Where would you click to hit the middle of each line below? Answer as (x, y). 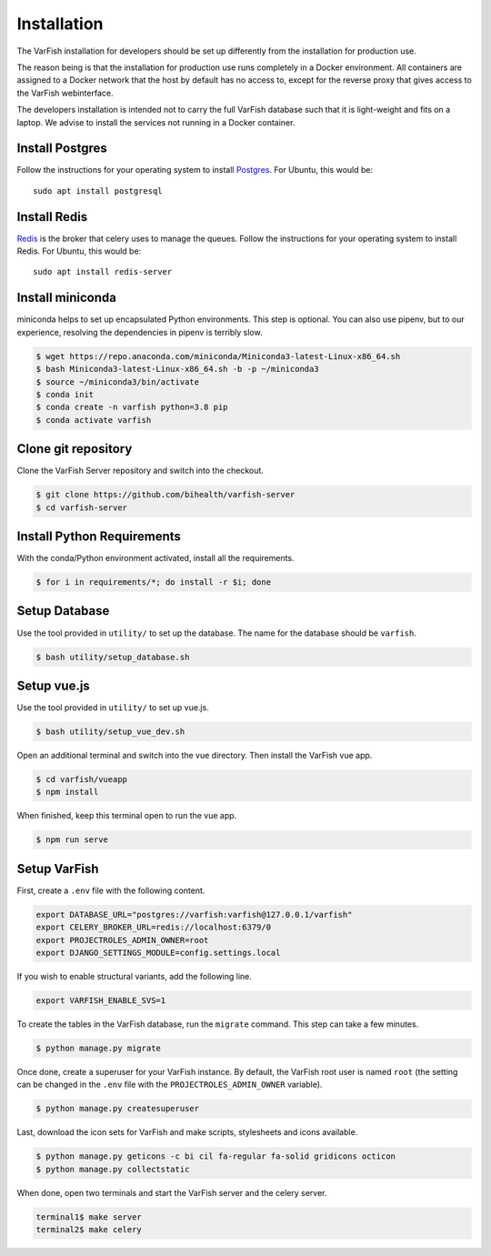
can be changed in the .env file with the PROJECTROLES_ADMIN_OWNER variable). (170, 1085)
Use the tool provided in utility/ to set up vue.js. (113, 708)
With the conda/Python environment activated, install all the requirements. (155, 558)
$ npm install (67, 792)
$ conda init (65, 394)
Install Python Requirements (99, 536)
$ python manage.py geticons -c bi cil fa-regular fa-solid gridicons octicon (215, 1156)
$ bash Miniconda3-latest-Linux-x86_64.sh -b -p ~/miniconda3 (177, 369)
